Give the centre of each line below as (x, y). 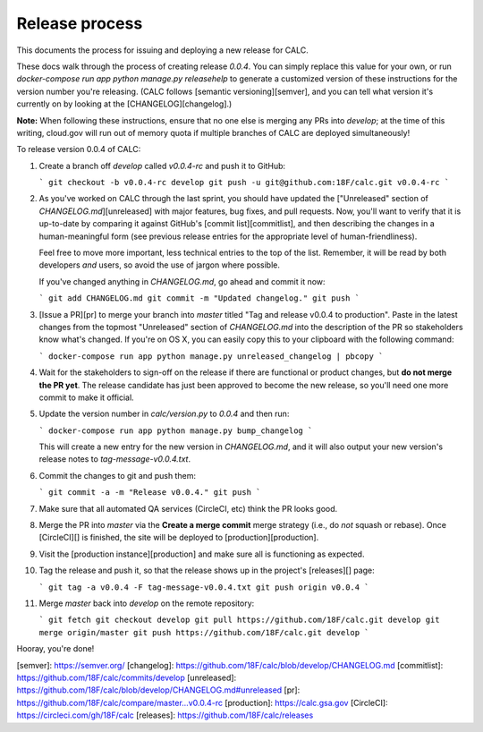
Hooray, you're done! (55, 649)
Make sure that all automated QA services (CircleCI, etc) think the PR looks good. (188, 508)
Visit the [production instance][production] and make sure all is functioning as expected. (202, 554)
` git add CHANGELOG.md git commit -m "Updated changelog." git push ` (199, 298)
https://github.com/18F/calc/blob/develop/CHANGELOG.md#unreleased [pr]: (158, 690)
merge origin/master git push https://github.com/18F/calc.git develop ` (204, 632)
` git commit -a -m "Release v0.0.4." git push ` (150, 493)
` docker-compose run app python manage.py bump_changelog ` (176, 430)
